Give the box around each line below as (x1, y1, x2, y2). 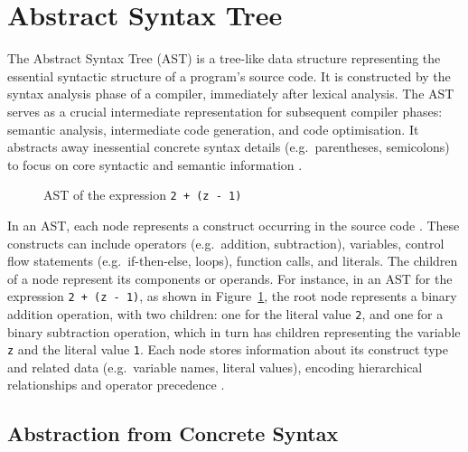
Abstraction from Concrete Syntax (7, 419, 339, 447)
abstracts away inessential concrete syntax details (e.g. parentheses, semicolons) (7, 137, 450, 156)
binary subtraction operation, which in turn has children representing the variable (7, 322, 461, 341)
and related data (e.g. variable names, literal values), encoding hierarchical (7, 357, 423, 376)
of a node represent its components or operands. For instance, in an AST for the (7, 268, 453, 287)
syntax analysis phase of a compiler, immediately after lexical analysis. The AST (7, 84, 454, 103)
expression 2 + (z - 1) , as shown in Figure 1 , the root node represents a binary (7, 287, 457, 306)
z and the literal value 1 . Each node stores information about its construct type (7, 340, 448, 359)
